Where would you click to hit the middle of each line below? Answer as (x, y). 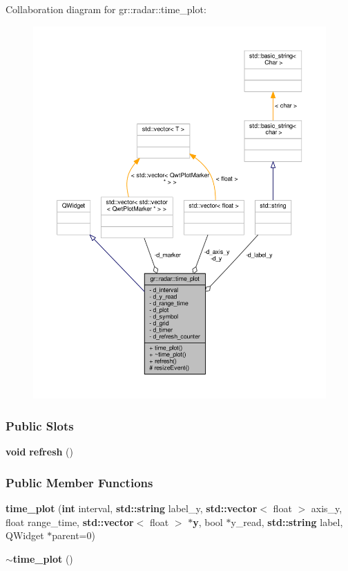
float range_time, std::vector (70, 522)
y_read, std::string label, (287, 522)
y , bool (208, 522)
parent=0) (74, 535)
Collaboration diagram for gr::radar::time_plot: (106, 9)
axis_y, (327, 508)
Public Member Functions (79, 482)
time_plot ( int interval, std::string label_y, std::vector (132, 508)
